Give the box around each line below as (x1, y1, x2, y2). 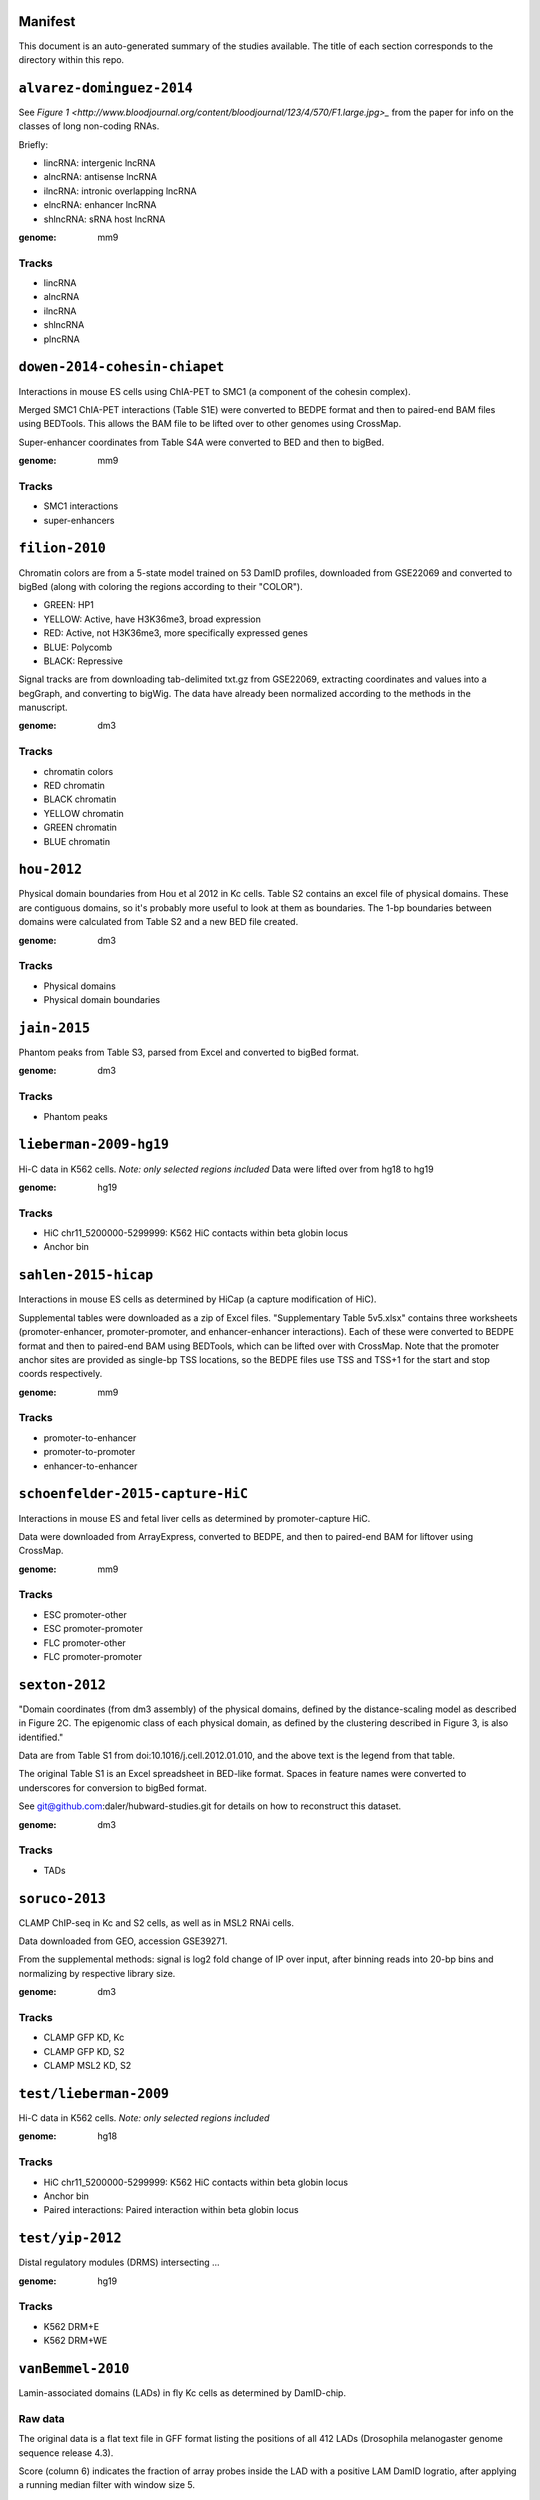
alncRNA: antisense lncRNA (43, 171, 158, 183)
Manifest (18, 13, 76, 30)
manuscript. (18, 701, 69, 714)
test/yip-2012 (18, 2230, 122, 2247)
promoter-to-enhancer (43, 1431, 137, 1444)
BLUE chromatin (43, 835, 110, 847)
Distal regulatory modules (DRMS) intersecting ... (18, 2256, 220, 2269)
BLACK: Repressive (43, 655, 124, 667)
